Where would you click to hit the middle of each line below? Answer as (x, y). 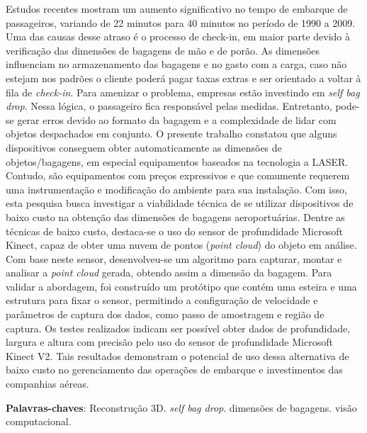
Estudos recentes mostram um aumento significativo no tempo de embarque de (177, 9)
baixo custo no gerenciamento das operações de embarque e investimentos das (174, 370)
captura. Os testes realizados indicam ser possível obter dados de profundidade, (178, 328)
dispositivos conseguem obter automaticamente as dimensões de (144, 147)
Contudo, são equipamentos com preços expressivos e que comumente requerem (178, 175)
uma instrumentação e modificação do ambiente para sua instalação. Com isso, (176, 189)
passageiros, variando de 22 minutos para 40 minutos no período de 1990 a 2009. (181, 22)
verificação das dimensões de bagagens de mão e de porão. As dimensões (163, 50)
